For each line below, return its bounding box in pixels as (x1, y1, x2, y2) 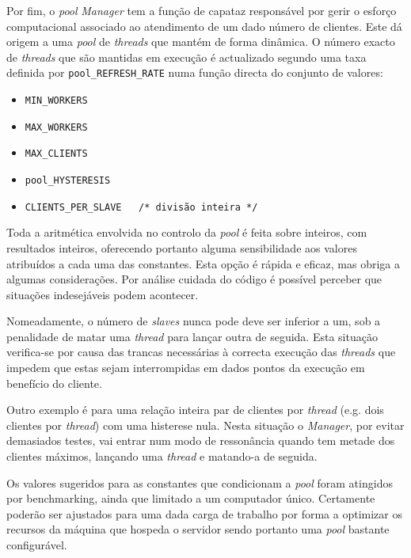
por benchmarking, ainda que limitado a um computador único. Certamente (6, 490, 375, 507)
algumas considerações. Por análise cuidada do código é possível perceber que (6, 271, 382, 287)
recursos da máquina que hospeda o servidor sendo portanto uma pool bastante (6, 521, 390, 537)
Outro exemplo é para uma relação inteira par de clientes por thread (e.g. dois (6, 401, 384, 418)
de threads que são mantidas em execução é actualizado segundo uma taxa (6, 48, 367, 65)
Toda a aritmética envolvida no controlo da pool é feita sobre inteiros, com (6, 224, 367, 241)
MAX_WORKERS (25, 121, 88, 133)
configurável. (6, 537, 67, 552)
